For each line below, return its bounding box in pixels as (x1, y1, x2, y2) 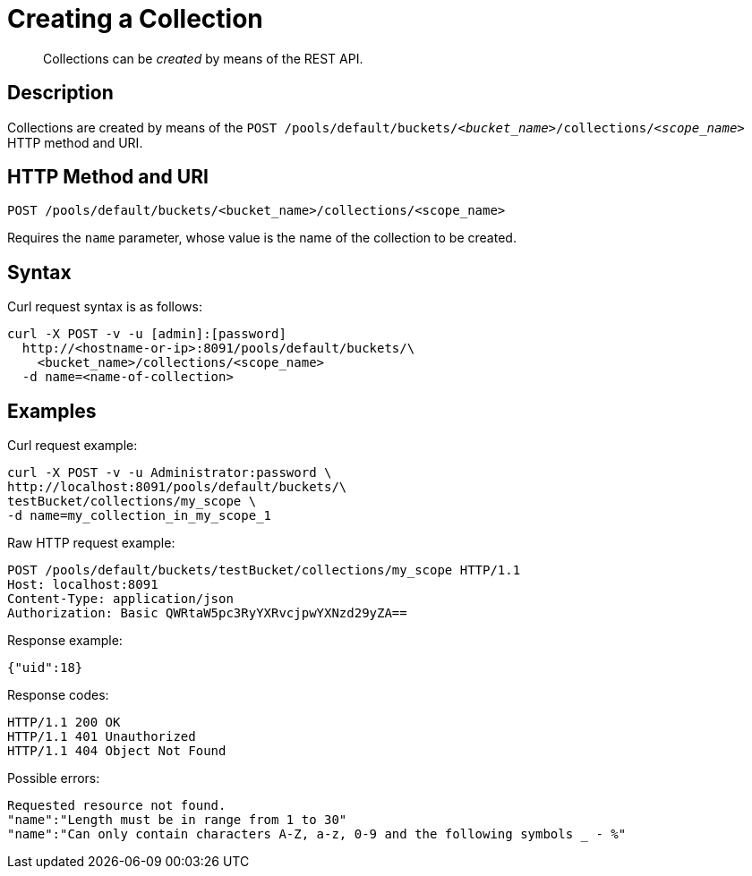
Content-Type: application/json (7, 591, 234, 607)
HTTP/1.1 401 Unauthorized (7, 729, 196, 744)
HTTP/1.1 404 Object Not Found (7, 744, 226, 759)
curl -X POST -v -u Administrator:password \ (7, 465, 332, 481)
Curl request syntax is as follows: (7, 299, 202, 315)
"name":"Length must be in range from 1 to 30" (7, 812, 347, 828)
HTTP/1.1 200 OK (7, 715, 121, 730)
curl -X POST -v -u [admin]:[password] (7, 327, 286, 342)
